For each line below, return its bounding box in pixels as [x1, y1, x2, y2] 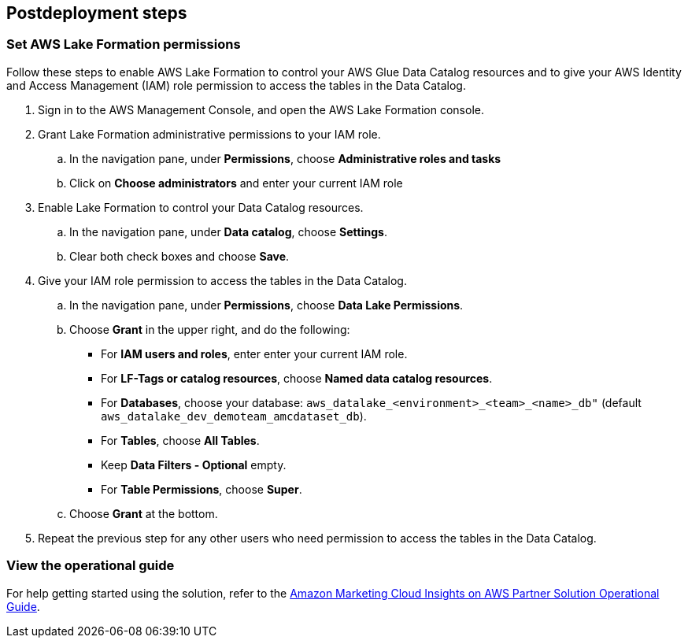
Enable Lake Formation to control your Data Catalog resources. [38, 200, 364, 214]
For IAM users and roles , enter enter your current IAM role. [101, 346, 408, 361]
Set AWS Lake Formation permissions [6, 36, 241, 53]
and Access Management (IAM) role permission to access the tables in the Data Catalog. [6, 78, 466, 92]
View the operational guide [6, 557, 175, 574]
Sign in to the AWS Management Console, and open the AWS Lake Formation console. [38, 102, 484, 117]
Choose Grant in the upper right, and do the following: [69, 322, 350, 336]
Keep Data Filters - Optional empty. [101, 457, 287, 472]
